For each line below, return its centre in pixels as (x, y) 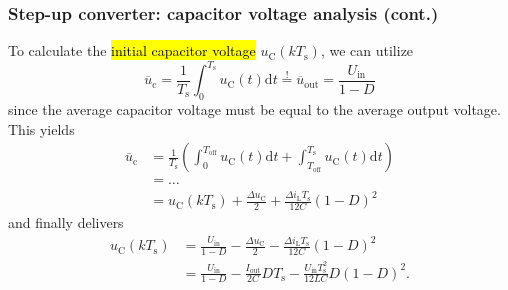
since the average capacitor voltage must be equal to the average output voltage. (254, 109)
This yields (41, 128)
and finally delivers (66, 221)
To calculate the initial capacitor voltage (132, 50)
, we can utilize (367, 50)
